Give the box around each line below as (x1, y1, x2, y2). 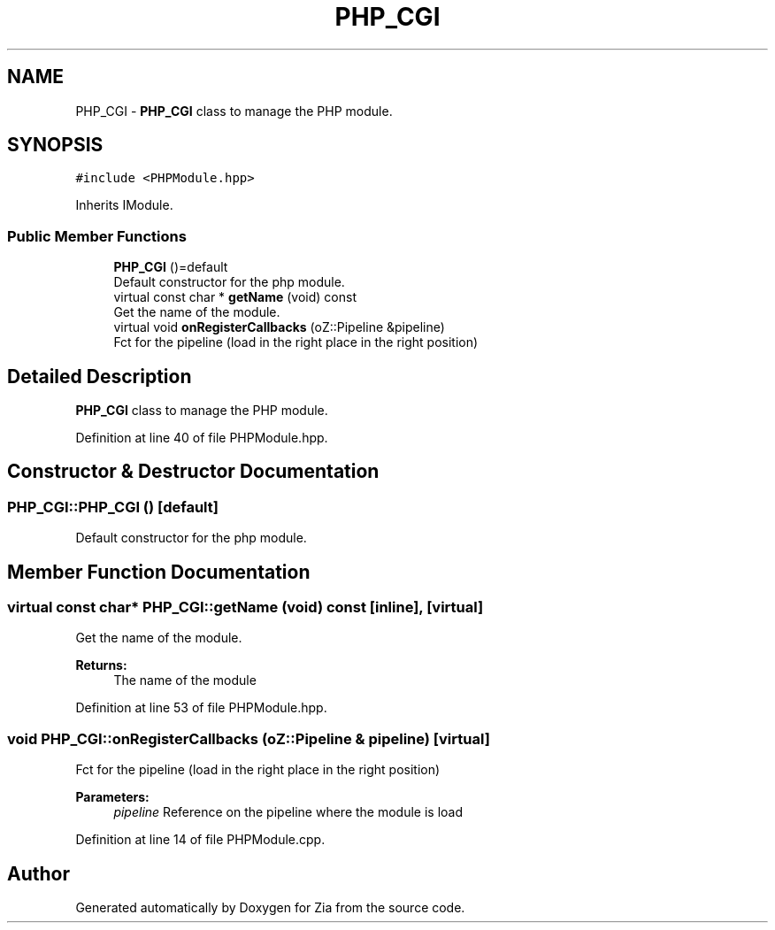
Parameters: (75, 789, 150, 805)
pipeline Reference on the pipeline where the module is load (113, 804, 464, 820)
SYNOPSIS (7, 134, 104, 157)
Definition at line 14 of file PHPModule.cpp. (75, 832, 326, 848)
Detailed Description (7, 365, 192, 388)
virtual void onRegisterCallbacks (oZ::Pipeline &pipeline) (113, 319, 445, 335)
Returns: (75, 657, 127, 673)
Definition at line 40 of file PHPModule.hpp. (75, 430, 328, 446)
